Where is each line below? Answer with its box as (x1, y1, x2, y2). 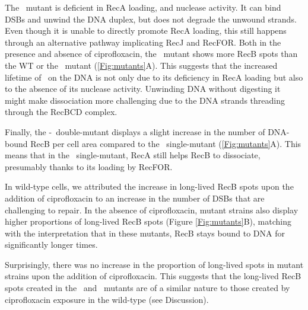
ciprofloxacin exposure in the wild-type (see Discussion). (5, 293, 209, 305)
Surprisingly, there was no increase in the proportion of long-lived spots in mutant (5, 258, 304, 270)
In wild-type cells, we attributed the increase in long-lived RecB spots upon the (5, 180, 294, 193)
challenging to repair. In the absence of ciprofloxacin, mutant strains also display (5, 203, 299, 216)
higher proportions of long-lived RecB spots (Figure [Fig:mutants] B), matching (5, 215, 291, 228)
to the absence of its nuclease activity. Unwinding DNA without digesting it (5, 82, 281, 95)
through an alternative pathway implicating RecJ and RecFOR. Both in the (5, 36, 281, 48)
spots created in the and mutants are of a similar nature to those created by (5, 282, 290, 294)
